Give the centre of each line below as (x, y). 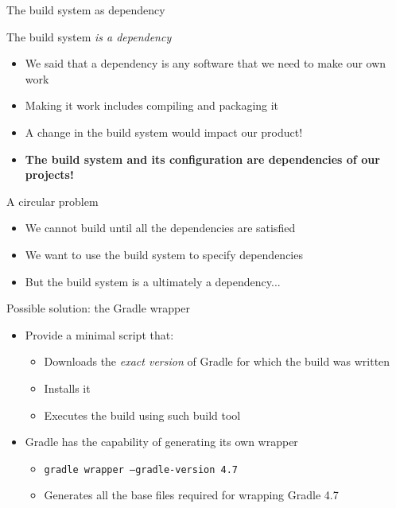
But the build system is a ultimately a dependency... (153, 281)
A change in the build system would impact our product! (164, 132)
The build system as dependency (86, 10)
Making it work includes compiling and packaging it (152, 105)
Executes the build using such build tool (142, 415)
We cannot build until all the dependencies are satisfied (160, 228)
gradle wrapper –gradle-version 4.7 (141, 469)
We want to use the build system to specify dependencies (164, 254)
